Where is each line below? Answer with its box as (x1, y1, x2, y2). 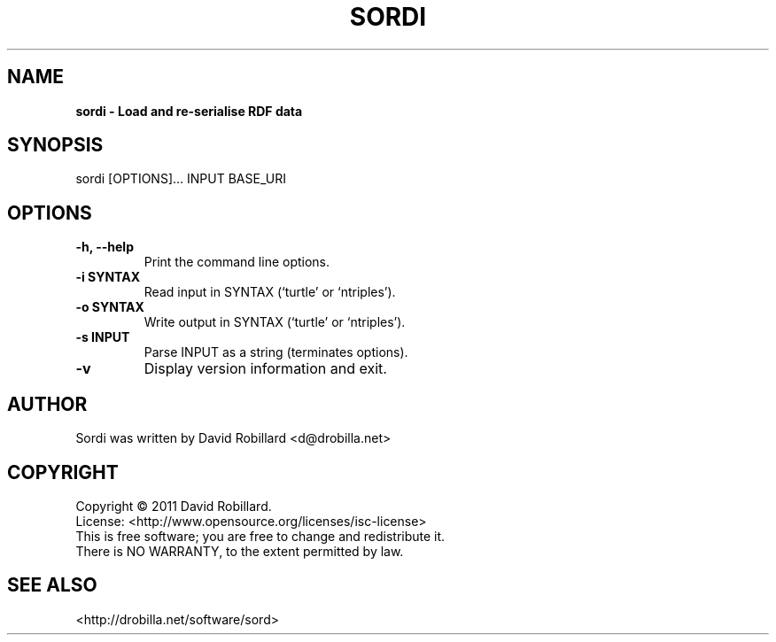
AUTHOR (7, 392, 88, 415)
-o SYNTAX (75, 299, 144, 315)
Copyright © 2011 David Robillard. (75, 498, 272, 514)
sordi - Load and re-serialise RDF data (75, 103, 303, 119)
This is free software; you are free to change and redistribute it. (75, 528, 446, 544)
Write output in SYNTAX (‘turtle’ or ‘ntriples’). (144, 314, 406, 330)
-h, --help (75, 239, 134, 255)
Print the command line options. (144, 254, 330, 270)
